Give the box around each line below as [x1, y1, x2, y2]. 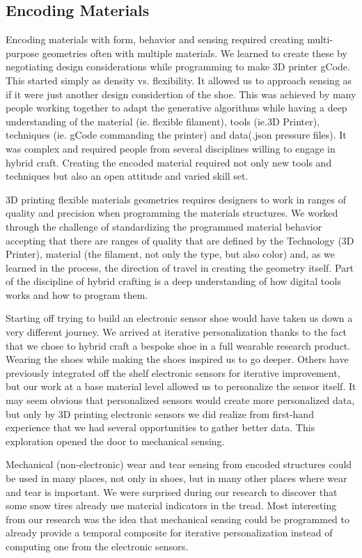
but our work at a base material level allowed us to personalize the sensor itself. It [6, 379, 356, 394]
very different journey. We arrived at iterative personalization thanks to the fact [6, 325, 347, 339]
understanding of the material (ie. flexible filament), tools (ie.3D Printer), [6, 114, 320, 128]
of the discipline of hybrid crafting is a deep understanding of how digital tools [6, 274, 341, 288]
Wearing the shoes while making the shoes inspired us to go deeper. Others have [6, 352, 349, 366]
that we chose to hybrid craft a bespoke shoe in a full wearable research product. [6, 338, 351, 352]
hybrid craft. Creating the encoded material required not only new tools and [6, 155, 332, 169]
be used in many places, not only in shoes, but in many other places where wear [6, 471, 347, 486]
